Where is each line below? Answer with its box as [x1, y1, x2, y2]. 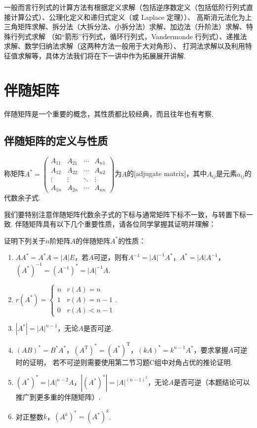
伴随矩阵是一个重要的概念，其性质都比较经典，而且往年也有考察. [4, 108, 214, 119]
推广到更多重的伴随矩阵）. [15, 392, 101, 402]
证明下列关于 [4, 235, 45, 245]
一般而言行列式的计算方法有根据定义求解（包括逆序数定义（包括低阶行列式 [4, 2, 246, 12]
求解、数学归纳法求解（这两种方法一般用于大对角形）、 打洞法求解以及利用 [4, 41, 245, 51]
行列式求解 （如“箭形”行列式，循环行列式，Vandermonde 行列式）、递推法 [10, 31, 247, 41]
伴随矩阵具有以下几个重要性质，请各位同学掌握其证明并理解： [15, 219, 216, 229]
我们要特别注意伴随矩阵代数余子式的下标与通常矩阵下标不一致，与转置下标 [4, 209, 246, 219]
